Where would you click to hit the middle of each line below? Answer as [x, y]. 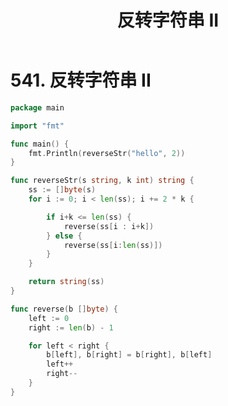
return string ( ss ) [66, 282]
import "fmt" [37, 126]
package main [37, 107]
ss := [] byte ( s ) [62, 190]
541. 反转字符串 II [81, 80]
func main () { [40, 144]
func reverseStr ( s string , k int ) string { [102, 181]
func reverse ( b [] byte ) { [64, 309]
